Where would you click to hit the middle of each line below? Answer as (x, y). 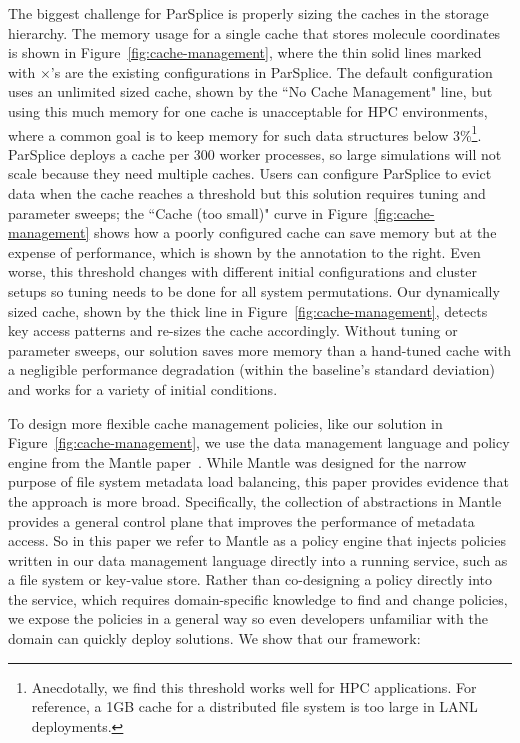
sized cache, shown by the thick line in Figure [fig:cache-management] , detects (248, 310)
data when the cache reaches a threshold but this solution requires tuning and (247, 193)
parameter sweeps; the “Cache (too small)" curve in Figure (188, 212)
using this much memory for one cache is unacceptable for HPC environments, (248, 110)
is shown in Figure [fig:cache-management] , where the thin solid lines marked (245, 52)
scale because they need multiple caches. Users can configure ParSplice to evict (250, 173)
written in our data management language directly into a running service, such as (258, 559)
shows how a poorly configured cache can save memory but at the (295, 232)
